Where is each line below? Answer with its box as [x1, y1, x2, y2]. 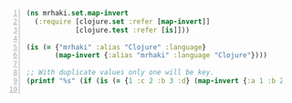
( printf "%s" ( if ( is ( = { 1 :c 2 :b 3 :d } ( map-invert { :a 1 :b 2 [26, 77, 285, 86]
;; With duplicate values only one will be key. [26, 68, 215, 77]
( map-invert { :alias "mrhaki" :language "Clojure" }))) [55, 51, 268, 60]
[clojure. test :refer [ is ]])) [75, 26, 191, 35]
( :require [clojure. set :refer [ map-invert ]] [34, 16, 211, 26]
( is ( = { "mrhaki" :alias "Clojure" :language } [26, 42, 207, 52]
